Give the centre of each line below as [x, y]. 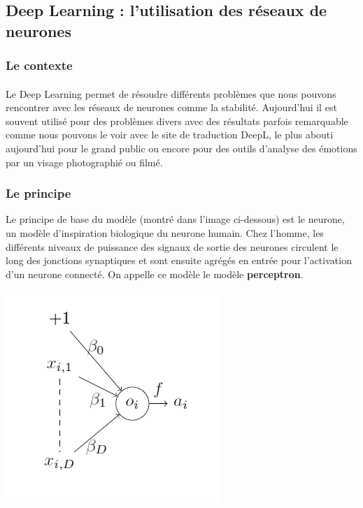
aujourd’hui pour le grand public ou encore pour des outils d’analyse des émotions [181, 148]
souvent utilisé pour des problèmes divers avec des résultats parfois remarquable [177, 121]
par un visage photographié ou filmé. [84, 162]
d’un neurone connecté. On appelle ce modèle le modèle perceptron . [155, 274]
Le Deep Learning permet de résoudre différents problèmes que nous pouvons [171, 93]
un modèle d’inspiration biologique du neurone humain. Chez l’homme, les [165, 232]
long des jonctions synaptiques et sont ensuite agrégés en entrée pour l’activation [179, 260]
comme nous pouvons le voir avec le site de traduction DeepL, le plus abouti [170, 135]
